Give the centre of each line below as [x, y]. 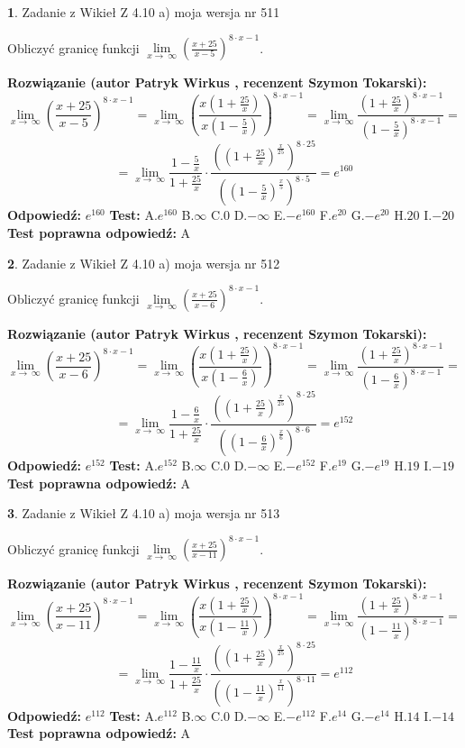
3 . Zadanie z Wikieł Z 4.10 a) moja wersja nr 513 [144, 513]
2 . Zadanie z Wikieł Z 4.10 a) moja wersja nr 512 [144, 263]
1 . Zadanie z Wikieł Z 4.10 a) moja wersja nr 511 [144, 12]
